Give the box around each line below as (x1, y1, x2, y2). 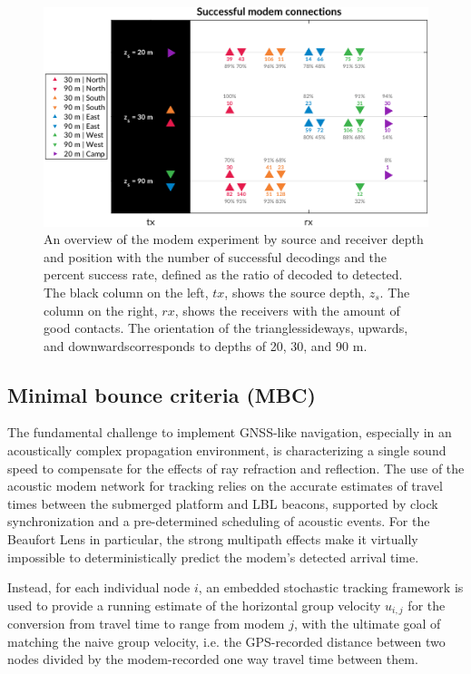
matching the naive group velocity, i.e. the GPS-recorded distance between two (7, 631, 446, 650)
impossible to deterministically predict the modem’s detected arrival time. (7, 547, 419, 566)
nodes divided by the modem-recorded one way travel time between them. (7, 650, 418, 669)
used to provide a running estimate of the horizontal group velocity (7, 595, 381, 614)
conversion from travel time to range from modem (7, 614, 285, 633)
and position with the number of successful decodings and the (44, 247, 388, 266)
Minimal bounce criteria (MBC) (7, 380, 316, 408)
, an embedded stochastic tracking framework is (198, 578, 464, 597)
